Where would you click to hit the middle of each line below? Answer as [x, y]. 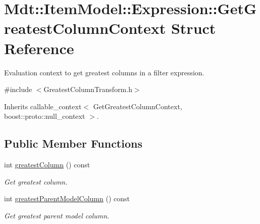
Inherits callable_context [43, 106]
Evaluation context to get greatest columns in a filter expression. [104, 72]
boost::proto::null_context [45, 116]
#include [18, 89]
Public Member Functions [73, 143]
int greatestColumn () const [47, 165]
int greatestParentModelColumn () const [67, 198]
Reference [39, 48]
